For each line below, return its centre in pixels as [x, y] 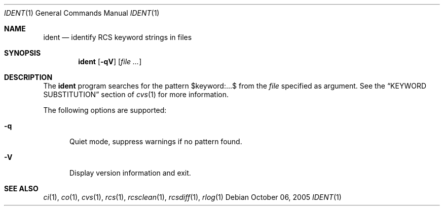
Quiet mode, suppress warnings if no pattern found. [156, 141]
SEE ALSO [21, 188]
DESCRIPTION [28, 77]
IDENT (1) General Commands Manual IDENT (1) [82, 13]
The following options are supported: [105, 110]
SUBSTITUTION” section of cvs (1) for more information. [136, 94]
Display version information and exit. [130, 173]
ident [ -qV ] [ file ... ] [110, 61]
